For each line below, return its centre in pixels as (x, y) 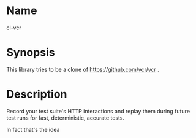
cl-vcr (14, 28)
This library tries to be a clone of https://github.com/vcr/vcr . (83, 69)
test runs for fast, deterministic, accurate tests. (65, 118)
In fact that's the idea (33, 129)
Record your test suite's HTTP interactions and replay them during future (98, 111)
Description (37, 94)
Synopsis (31, 52)
